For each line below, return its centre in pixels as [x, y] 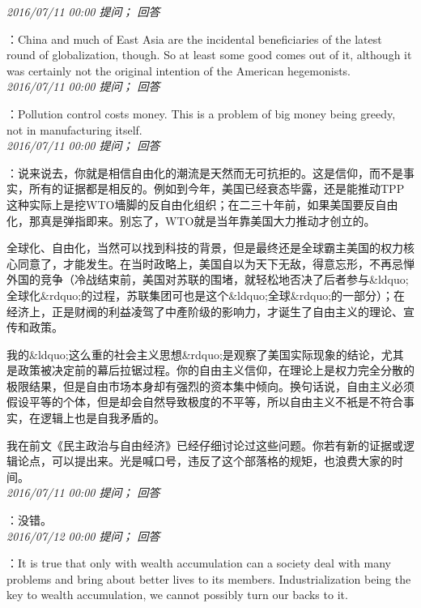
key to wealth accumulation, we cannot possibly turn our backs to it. [177, 595]
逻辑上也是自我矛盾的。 [102, 418]
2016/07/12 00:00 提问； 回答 [83, 535]
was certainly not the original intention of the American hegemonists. [179, 70]
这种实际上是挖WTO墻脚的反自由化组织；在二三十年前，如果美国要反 [191, 204]
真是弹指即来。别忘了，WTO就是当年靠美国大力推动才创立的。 [208, 220]
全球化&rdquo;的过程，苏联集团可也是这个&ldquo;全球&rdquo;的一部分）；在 [206, 295]
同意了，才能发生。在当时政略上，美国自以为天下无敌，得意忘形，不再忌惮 [216, 263]
